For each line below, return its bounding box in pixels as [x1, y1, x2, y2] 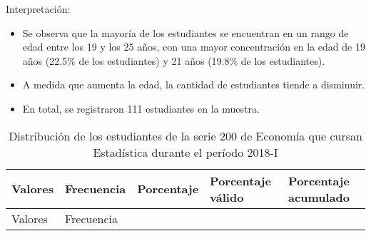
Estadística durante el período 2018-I [93, 143, 278, 160]
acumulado [288, 188, 350, 205]
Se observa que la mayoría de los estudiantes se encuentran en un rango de [22, 25, 349, 40]
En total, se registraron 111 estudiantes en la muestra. [22, 101, 260, 116]
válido [210, 188, 244, 205]
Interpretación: [6, 1, 71, 16]
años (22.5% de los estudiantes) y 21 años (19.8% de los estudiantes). [22, 53, 325, 68]
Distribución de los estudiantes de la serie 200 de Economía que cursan [9, 127, 362, 144]
